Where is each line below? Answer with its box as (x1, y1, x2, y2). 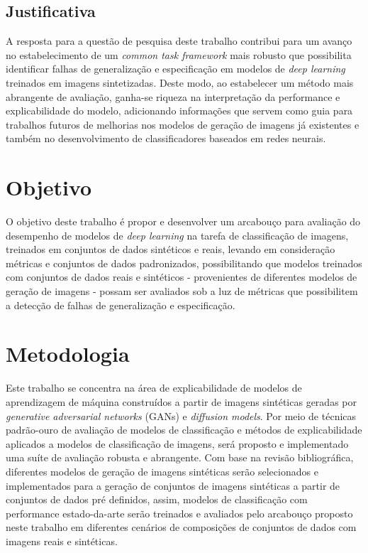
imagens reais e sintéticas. (6, 533, 118, 548)
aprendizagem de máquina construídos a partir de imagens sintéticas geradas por (6, 394, 357, 409)
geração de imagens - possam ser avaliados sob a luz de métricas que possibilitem (6, 284, 358, 299)
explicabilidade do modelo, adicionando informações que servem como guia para (6, 103, 353, 118)
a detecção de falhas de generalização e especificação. (6, 297, 235, 312)
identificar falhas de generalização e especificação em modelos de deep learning (6, 61, 345, 76)
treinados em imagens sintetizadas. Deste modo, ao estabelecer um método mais (6, 75, 354, 90)
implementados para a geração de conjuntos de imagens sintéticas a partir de (6, 478, 340, 493)
